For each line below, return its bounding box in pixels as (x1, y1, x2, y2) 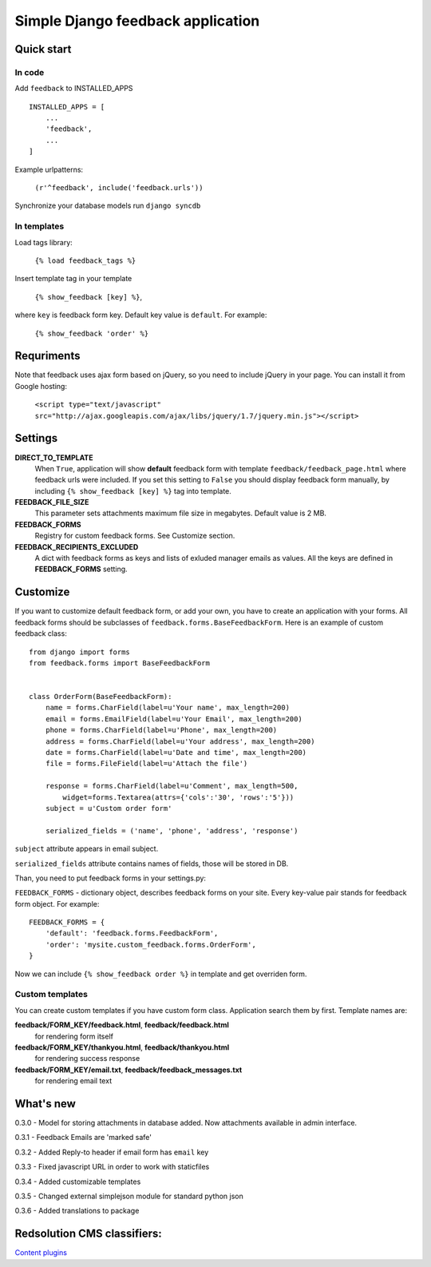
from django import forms (29, 647, 131, 657)
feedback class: (14, 629, 67, 638)
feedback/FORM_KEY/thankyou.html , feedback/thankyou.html (14, 1043, 230, 1052)
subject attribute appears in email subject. (14, 844, 159, 854)
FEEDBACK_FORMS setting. (34, 564, 128, 574)
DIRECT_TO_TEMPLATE (14, 452, 93, 463)
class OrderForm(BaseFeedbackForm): (29, 692, 172, 701)
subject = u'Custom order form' (45, 804, 172, 812)
